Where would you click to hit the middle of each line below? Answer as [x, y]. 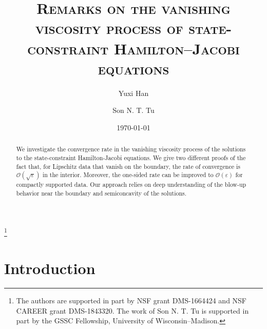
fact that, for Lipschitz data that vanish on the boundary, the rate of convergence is [128, 166]
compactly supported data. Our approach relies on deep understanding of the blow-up [131, 185]
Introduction [50, 268]
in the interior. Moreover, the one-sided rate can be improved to [128, 175]
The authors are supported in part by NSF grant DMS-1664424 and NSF [131, 300]
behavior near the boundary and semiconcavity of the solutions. [101, 193]
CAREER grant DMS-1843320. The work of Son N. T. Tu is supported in [132, 310]
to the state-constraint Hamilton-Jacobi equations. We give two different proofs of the [131, 157]
